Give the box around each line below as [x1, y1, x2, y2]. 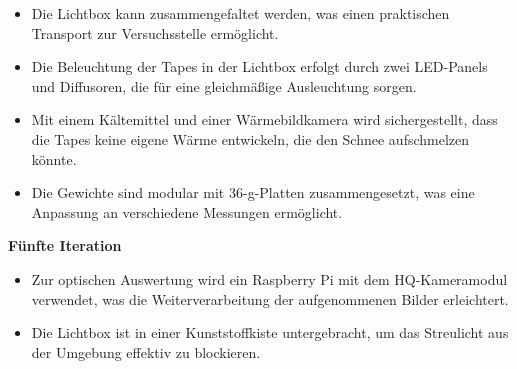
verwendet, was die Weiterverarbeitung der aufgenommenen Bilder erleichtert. [31, 288, 509, 309]
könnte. [31, 148, 77, 169]
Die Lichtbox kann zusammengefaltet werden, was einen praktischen [31, 3, 450, 23]
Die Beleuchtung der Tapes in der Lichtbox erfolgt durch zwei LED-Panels [31, 56, 488, 77]
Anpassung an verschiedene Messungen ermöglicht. [31, 201, 343, 222]
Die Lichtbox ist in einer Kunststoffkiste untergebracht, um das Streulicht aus [31, 322, 509, 343]
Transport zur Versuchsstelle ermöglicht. [31, 22, 279, 43]
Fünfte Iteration [8, 235, 122, 256]
